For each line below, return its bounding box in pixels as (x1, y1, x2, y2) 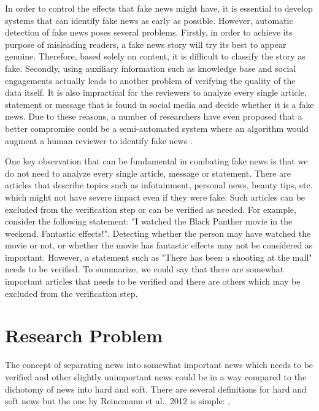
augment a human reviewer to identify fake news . (5, 134, 193, 147)
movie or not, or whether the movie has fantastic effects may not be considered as (5, 239, 313, 252)
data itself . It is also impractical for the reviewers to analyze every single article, (5, 86, 307, 99)
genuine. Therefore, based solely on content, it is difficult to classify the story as (5, 50, 306, 63)
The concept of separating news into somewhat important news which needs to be (5, 358, 313, 371)
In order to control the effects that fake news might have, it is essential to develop (5, 2, 313, 14)
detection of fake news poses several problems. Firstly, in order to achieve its (5, 26, 293, 39)
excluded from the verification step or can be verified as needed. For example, (5, 202, 296, 215)
